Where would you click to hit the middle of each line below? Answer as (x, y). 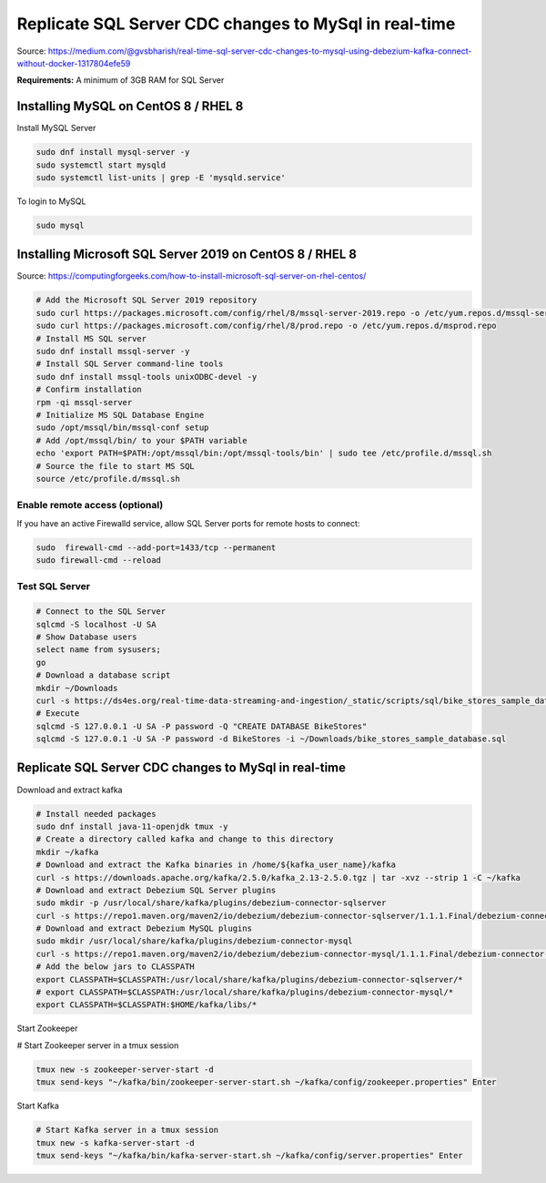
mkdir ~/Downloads (77, 688)
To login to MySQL (51, 201)
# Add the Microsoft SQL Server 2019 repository (147, 300)
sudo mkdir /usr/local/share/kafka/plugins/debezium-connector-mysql (194, 941)
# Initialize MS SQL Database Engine (120, 415)
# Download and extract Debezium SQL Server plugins (156, 890)
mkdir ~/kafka (67, 852)
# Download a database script (103, 675)
